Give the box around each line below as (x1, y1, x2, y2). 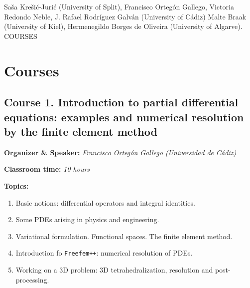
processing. (15, 274, 49, 285)
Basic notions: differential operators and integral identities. (15, 197, 195, 208)
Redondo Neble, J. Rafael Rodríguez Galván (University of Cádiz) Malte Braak (4, 11, 247, 21)
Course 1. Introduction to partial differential (4, 94, 239, 110)
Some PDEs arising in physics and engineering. (15, 214, 159, 225)
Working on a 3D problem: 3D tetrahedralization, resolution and (15, 264, 213, 275)
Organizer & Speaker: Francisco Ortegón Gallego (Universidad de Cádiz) (4, 147, 237, 157)
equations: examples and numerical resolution (4, 109, 244, 124)
